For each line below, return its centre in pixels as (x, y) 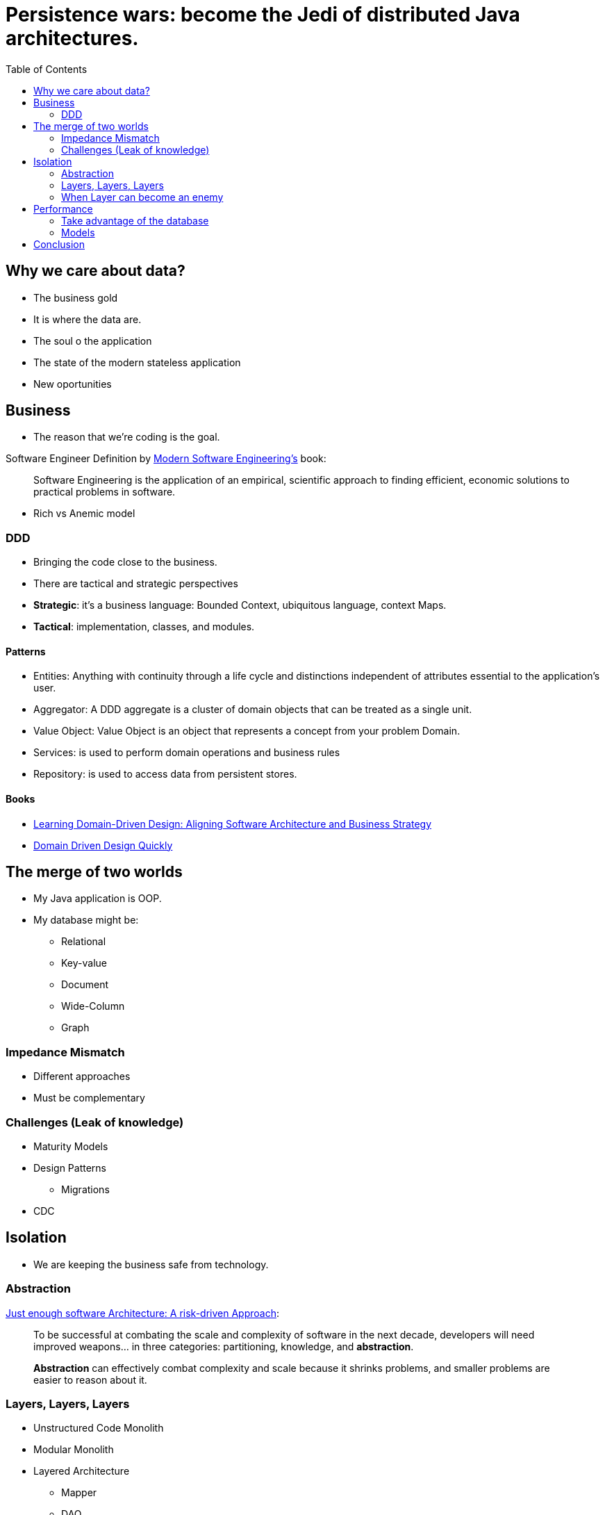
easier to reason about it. (90, 1379)
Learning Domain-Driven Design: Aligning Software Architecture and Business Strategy (233, 824)
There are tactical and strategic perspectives (136, 584)
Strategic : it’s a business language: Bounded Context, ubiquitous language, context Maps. (240, 605)
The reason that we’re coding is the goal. (127, 437)
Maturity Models (71, 1146)
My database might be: (86, 920)
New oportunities (73, 384)
